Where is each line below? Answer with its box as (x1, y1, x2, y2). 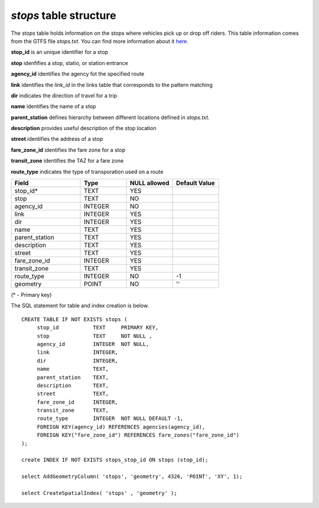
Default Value (175, 179, 215, 187)
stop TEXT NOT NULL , (37, 332, 153, 339)
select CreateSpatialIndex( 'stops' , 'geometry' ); (21, 490, 177, 496)
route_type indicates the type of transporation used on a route (11, 168, 164, 175)
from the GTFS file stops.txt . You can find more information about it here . (11, 37, 189, 44)
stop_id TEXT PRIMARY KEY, (37, 324, 159, 331)
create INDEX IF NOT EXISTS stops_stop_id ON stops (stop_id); (21, 457, 209, 464)
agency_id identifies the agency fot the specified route (11, 70, 145, 77)
